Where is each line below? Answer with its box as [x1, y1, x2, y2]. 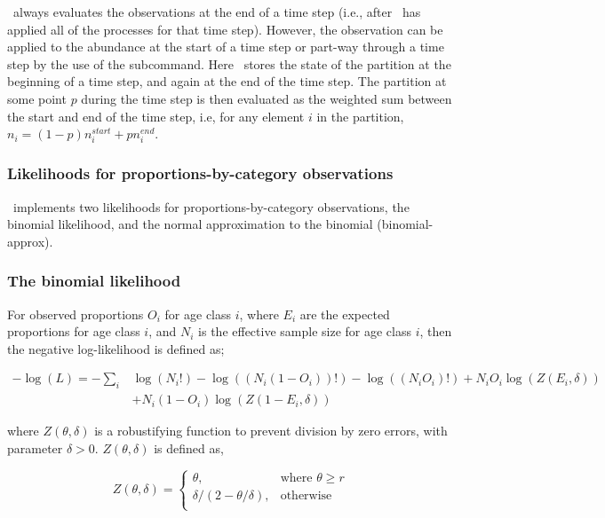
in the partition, [316, 106, 404, 125]
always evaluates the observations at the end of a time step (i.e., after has [12, 3, 421, 20]
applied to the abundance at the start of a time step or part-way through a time [7, 37, 444, 56]
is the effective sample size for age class [198, 322, 411, 341]
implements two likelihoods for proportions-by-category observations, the [12, 197, 410, 216]
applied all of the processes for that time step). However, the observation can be [7, 20, 443, 38]
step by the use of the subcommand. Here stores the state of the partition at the [7, 54, 451, 73]
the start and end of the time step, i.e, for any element [7, 106, 305, 125]
